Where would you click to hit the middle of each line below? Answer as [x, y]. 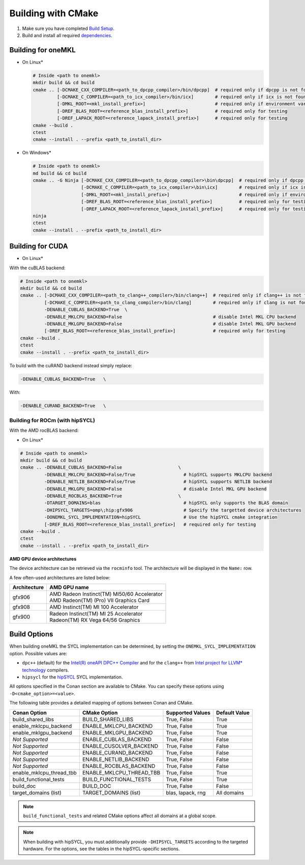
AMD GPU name [69, 587]
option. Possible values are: [38, 653]
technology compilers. [45, 670]
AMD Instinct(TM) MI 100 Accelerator [94, 607]
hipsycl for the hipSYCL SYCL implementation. [72, 677]
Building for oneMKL [42, 50]
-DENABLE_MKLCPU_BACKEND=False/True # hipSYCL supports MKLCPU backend [158, 474]
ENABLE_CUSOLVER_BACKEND [120, 746]
